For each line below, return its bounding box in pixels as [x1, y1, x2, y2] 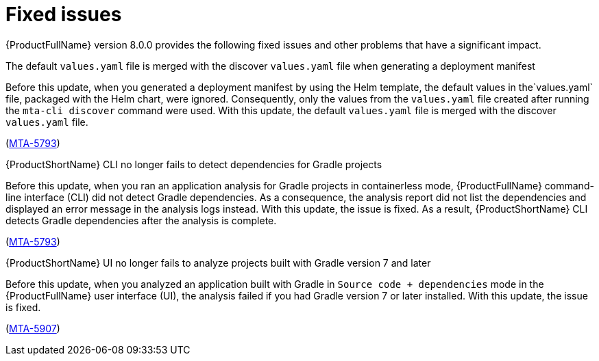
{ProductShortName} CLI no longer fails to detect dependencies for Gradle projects [5, 158, 382, 170]
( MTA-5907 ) [5, 322, 60, 334]
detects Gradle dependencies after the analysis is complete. [5, 214, 277, 226]
